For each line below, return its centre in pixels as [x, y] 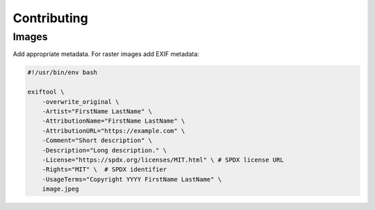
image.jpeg [60, 189]
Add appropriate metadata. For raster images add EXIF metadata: [106, 54]
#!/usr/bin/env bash [62, 72]
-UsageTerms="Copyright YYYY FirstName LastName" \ [132, 179]
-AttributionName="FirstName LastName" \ [114, 121]
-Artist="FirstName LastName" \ [97, 111]
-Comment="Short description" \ [97, 141]
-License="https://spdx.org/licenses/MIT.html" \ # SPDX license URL [163, 160]
